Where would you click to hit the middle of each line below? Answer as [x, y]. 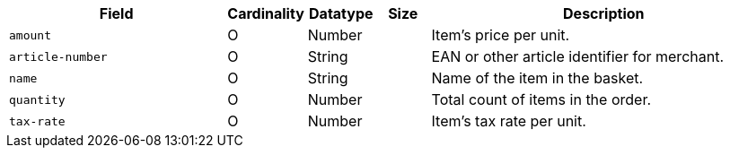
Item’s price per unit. [501, 35]
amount [30, 35]
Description [604, 13]
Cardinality [266, 13]
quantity [37, 99]
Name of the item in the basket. [537, 78]
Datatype [341, 13]
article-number [58, 56]
